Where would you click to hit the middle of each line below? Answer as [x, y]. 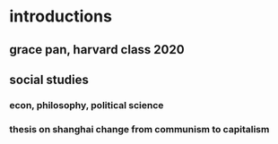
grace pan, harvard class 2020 [97, 50]
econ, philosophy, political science [87, 105]
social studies [49, 79]
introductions [61, 17]
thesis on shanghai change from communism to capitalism [139, 129]
